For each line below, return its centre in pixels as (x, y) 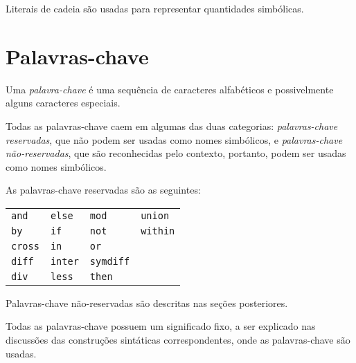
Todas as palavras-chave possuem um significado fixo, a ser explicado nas (161, 326)
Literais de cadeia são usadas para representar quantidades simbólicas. (155, 8)
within (158, 231)
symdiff (110, 261)
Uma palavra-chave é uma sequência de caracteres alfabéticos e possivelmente (170, 89)
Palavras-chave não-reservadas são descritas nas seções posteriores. (147, 302)
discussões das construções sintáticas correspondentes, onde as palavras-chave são (178, 340)
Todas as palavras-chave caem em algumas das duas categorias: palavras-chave (172, 125)
